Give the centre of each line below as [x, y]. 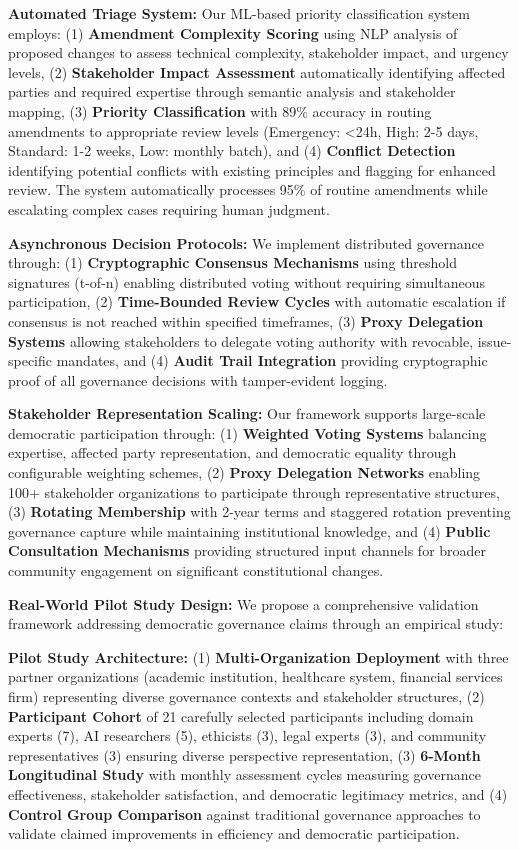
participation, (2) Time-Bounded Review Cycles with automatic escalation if [257, 301]
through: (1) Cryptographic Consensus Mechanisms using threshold [233, 262]
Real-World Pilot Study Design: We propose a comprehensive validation [243, 603]
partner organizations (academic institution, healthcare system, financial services [255, 676]
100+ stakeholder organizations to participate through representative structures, [254, 491]
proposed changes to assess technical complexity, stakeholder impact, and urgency [258, 52]
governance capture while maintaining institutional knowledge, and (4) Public [249, 530]
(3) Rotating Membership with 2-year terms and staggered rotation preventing [259, 511]
